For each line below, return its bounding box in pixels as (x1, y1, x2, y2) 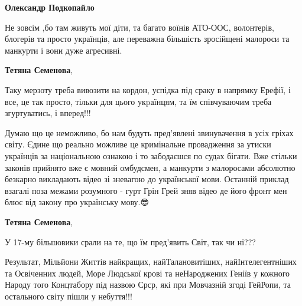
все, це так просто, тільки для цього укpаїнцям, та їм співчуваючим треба (5, 95, 272, 107)
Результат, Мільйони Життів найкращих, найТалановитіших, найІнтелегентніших (5, 255, 297, 268)
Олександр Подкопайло (5, 1, 95, 13)
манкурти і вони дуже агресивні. (5, 44, 122, 56)
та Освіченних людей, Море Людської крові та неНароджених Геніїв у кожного (5, 266, 290, 279)
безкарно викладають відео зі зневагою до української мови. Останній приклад (5, 173, 289, 185)
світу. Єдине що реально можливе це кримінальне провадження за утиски (5, 138, 271, 150)
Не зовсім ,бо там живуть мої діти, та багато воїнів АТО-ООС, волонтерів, (5, 21, 274, 33)
